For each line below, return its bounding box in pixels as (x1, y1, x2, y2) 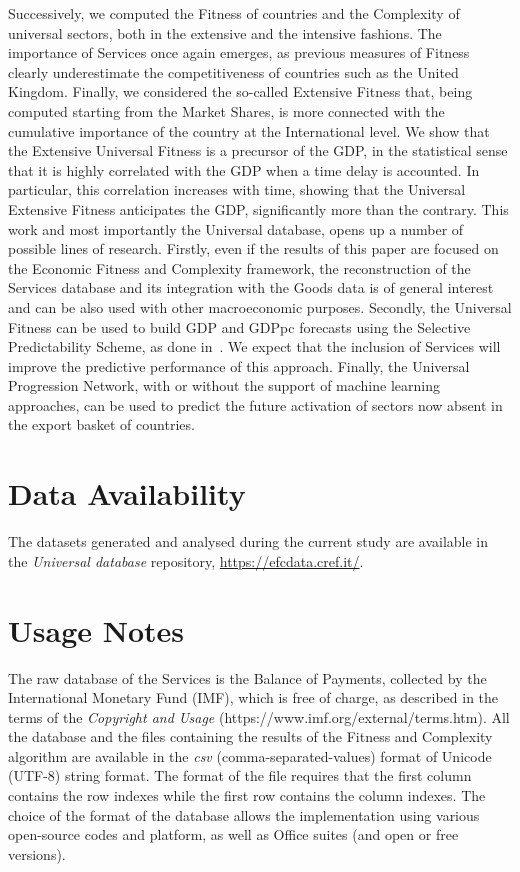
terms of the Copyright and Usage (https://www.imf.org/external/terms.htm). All (8, 706, 510, 727)
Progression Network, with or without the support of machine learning (8, 375, 440, 396)
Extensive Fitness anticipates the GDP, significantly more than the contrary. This (8, 198, 509, 219)
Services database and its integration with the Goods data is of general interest (8, 277, 494, 298)
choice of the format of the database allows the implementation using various (8, 804, 480, 825)
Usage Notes (8, 609, 185, 650)
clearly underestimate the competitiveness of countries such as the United (8, 61, 459, 82)
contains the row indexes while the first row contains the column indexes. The (8, 785, 486, 806)
